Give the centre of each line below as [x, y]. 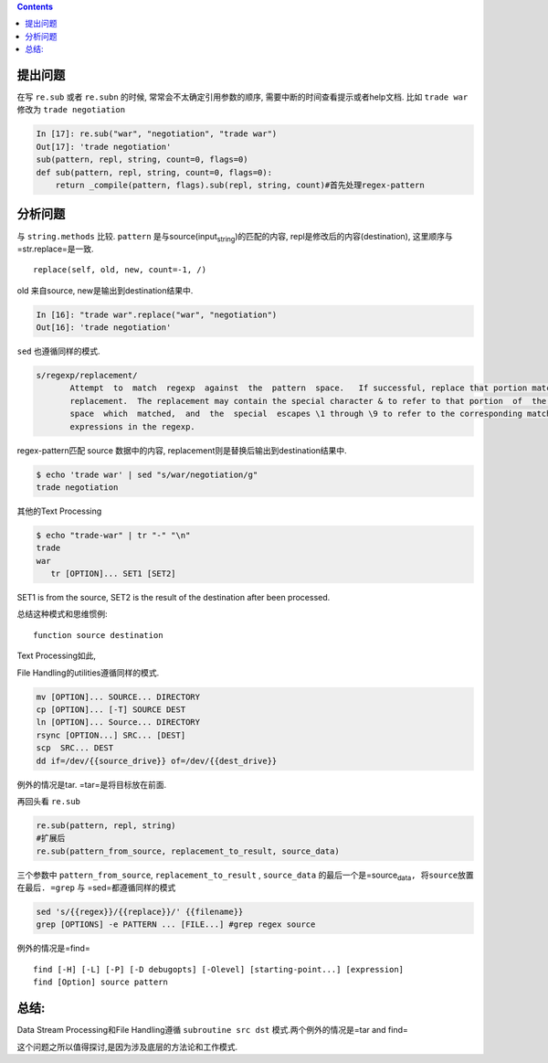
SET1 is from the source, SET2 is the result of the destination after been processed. [174, 598]
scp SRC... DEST [75, 748]
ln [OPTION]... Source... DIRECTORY [118, 723]
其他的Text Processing [59, 511]
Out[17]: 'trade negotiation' [104, 147]
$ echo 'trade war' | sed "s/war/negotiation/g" [147, 474]
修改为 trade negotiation [71, 110]
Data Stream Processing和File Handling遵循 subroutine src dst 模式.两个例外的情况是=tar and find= [212, 1030]
